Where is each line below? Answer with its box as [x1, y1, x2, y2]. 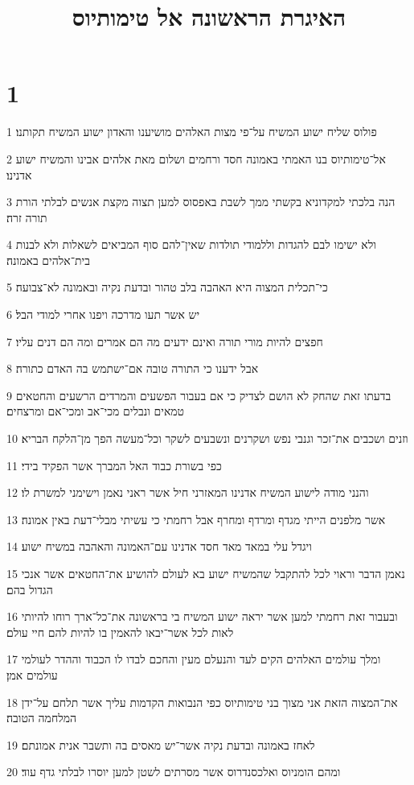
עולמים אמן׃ [6, 666, 58, 683]
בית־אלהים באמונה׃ [6, 251, 91, 268]
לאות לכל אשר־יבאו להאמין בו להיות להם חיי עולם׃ [6, 623, 234, 640]
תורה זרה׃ [6, 209, 47, 225]
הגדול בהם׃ [6, 580, 53, 597]
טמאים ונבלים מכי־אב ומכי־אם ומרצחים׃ [6, 403, 185, 419]
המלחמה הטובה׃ [6, 709, 77, 726]
